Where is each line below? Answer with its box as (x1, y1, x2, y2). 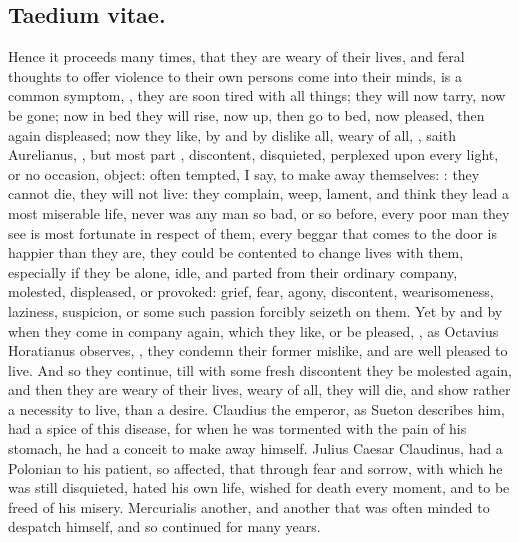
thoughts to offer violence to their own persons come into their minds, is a (8, 65, 462, 86)
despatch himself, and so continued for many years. (8, 516, 321, 537)
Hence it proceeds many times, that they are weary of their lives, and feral (8, 46, 465, 67)
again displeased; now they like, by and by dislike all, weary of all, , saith (8, 124, 456, 145)
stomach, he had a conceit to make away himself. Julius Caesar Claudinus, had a (8, 438, 503, 459)
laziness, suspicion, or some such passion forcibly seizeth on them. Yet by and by (8, 300, 503, 321)
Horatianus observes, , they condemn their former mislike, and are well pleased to (8, 340, 508, 361)
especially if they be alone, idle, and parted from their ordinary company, (8, 261, 458, 282)
